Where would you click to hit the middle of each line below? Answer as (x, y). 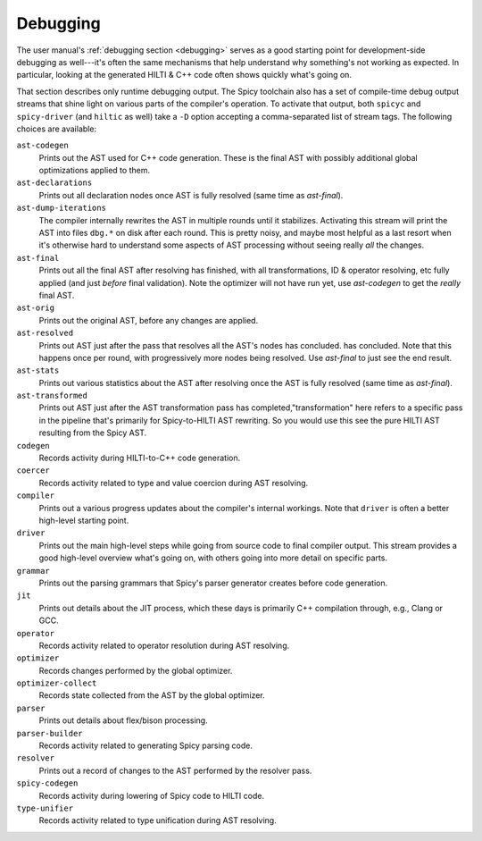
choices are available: (57, 129)
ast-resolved (45, 333)
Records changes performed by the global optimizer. (136, 670)
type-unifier (45, 808)
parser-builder (50, 733)
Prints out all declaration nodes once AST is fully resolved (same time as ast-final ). (191, 195)
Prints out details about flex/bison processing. (124, 720)
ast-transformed (52, 396)
